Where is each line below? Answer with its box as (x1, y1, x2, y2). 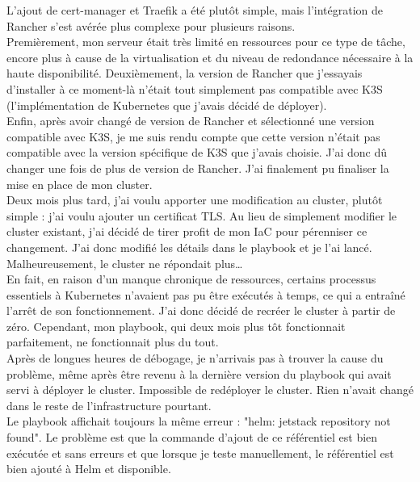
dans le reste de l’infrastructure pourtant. (6, 396, 212, 413)
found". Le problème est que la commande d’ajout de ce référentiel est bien (6, 429, 378, 446)
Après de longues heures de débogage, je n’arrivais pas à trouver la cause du (6, 350, 384, 367)
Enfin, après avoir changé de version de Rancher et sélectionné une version (6, 112, 375, 129)
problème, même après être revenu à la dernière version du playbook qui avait (6, 365, 392, 382)
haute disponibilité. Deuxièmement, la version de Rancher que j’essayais (6, 65, 363, 82)
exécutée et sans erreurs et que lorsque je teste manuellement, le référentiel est (6, 444, 394, 461)
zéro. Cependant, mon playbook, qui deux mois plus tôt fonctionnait (6, 317, 346, 334)
